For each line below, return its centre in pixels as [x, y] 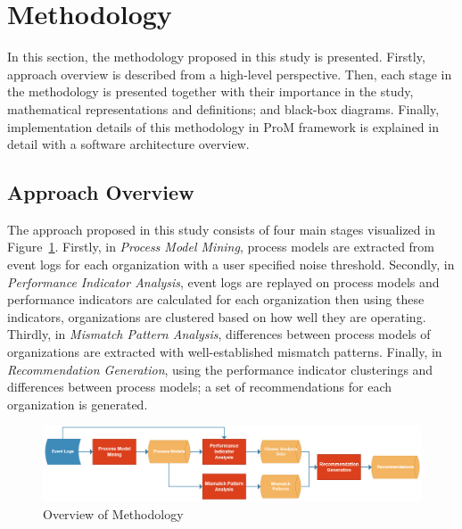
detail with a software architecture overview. [128, 144]
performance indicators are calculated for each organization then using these [216, 299]
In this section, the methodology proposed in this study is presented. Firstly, [216, 57]
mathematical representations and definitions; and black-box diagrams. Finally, [223, 108]
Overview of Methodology [113, 513]
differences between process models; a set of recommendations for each [200, 387]
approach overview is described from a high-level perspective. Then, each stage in [230, 74]
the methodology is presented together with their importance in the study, [210, 91]
